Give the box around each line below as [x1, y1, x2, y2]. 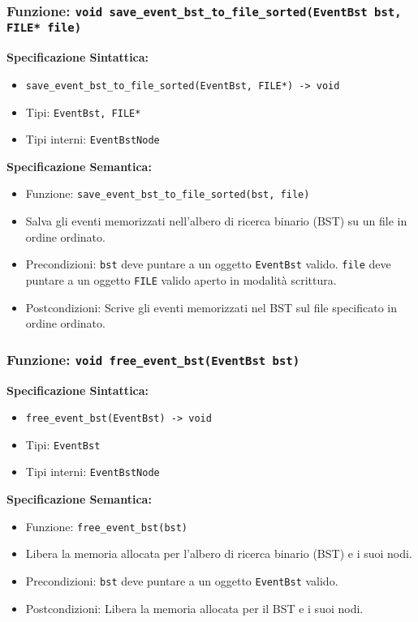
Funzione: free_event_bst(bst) [25, 517, 188, 534]
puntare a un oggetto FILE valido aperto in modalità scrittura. [25, 271, 337, 288]
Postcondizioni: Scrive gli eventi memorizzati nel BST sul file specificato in [25, 298, 398, 315]
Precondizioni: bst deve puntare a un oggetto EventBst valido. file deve [25, 255, 391, 272]
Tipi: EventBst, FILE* [25, 103, 141, 120]
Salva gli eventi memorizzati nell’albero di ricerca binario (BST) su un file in [25, 212, 407, 229]
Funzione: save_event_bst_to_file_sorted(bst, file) [25, 185, 310, 202]
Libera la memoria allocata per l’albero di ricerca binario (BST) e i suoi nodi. [25, 545, 412, 562]
